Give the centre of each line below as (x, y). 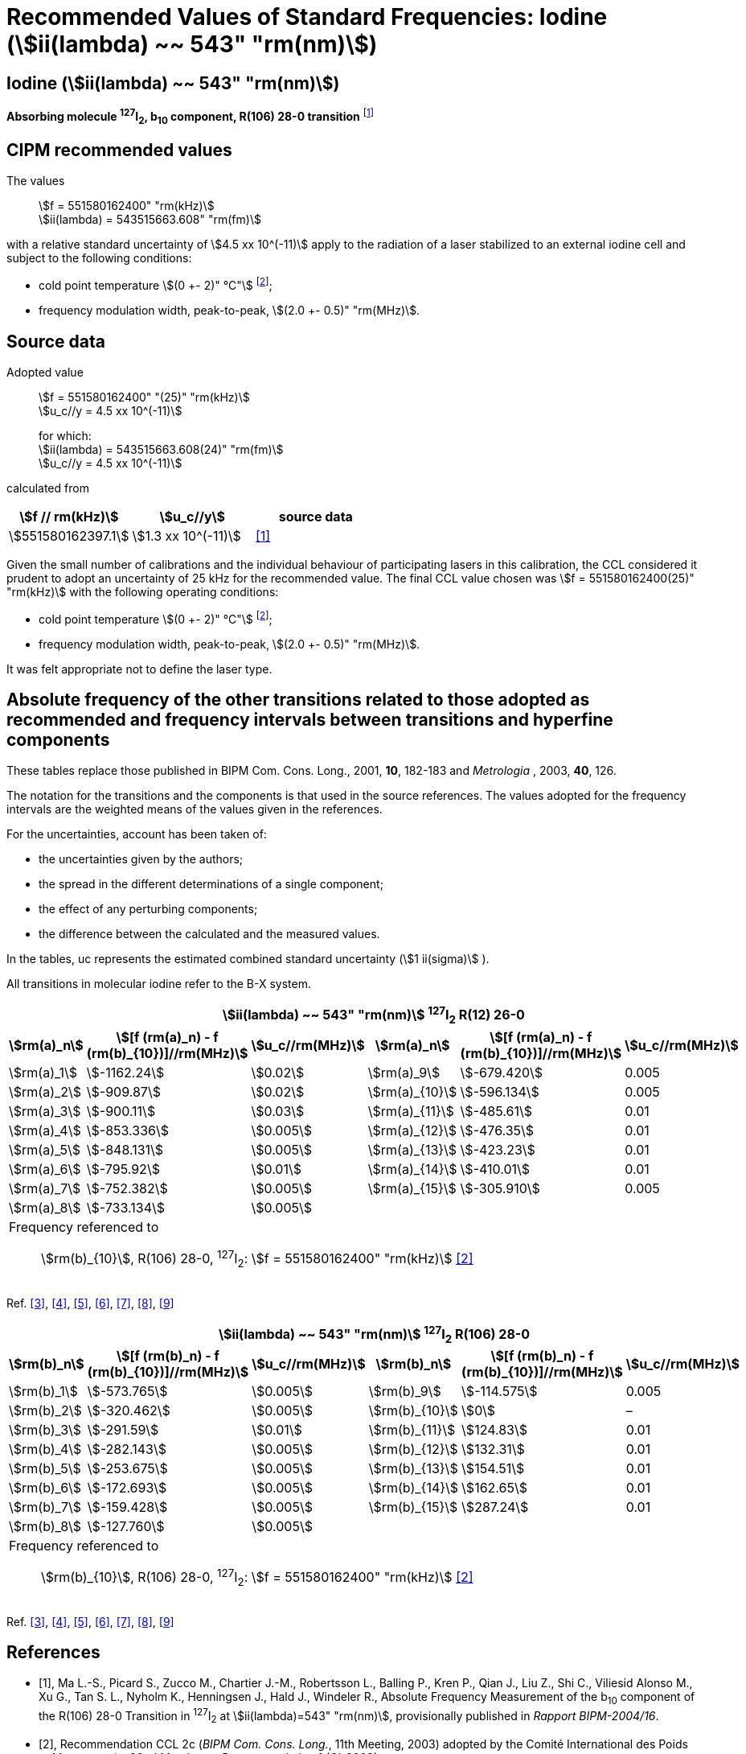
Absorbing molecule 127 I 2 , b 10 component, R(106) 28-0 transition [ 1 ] (190, 117)
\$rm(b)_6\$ (45, 1488)
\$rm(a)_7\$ (45, 1188)
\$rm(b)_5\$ (45, 1469)
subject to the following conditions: (99, 258)
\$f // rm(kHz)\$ (69, 516)
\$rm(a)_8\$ (45, 1207)
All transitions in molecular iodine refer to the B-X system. (159, 984)
